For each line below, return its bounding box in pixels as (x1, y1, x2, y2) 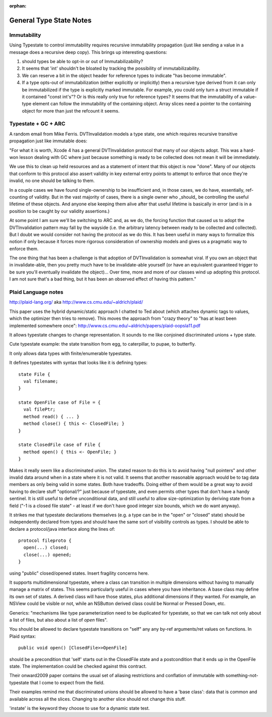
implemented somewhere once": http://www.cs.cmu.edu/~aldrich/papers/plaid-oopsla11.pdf (9, 322, 201, 328)
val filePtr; (23, 407, 56, 412)
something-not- (226, 673, 259, 679)
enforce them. (9, 245, 39, 252)
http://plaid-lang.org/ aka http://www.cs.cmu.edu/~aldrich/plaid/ (9, 299, 143, 305)
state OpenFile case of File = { (18, 400, 101, 406)
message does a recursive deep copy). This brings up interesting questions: (9, 49, 167, 55)
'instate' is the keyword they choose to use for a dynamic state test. (9, 705, 150, 711)
